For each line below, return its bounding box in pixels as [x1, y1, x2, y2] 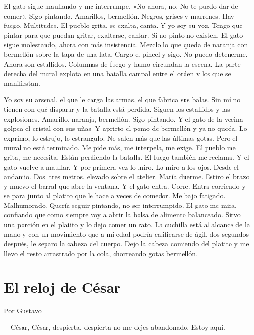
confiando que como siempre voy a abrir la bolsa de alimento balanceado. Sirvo [4, 209, 241, 220]
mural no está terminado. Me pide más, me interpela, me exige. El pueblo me [4, 142, 236, 153]
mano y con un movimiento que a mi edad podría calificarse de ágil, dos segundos [4, 229, 249, 239]
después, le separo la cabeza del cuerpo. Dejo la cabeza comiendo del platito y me [4, 238, 249, 249]
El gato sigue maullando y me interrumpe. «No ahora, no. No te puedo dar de [4, 1, 238, 11]
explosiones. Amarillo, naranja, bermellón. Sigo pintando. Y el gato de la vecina [4, 113, 243, 124]
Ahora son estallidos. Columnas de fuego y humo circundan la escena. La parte [4, 58, 241, 69]
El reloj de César [4, 277, 121, 297]
